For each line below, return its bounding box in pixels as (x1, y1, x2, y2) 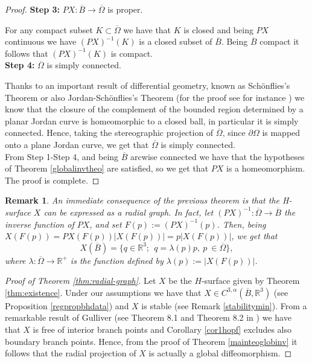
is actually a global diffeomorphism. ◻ (148, 347, 292, 359)
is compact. (110, 47, 153, 59)
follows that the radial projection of (5, 347, 136, 359)
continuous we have (5, 35, 77, 48)
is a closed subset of (139, 35, 212, 48)
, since (222, 126, 246, 139)
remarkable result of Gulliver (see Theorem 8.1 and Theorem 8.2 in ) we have (5, 311, 291, 324)
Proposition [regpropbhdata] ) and (5, 299, 129, 312)
